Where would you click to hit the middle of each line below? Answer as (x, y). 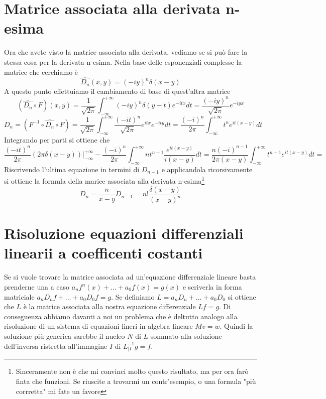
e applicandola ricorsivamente (207, 169)
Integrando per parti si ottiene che (57, 139)
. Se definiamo (133, 296)
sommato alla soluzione (186, 336)
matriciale (19, 296)
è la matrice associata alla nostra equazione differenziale (110, 306)
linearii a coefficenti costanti (103, 253)
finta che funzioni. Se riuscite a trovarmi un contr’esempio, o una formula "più (136, 381)
